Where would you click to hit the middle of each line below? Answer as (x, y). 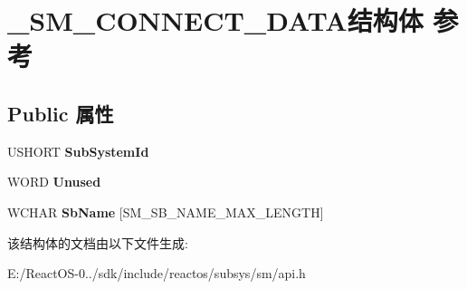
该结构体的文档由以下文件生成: (98, 242)
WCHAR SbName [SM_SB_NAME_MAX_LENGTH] (166, 212)
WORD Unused (54, 182)
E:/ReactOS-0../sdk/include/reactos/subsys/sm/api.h (157, 273)
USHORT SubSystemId (78, 151)
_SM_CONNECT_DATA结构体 (215, 20)
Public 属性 (61, 113)
